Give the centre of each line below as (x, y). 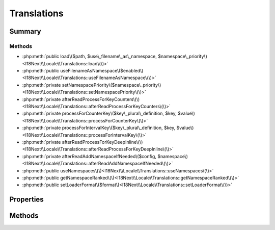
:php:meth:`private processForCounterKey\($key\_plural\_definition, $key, (99, 113)
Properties (26, 200)
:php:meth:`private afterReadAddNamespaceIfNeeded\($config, (89, 156)
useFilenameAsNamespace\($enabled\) (102, 71)
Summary (25, 31)
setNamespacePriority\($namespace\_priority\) (112, 85)
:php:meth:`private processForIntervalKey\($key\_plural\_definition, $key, (99, 128)
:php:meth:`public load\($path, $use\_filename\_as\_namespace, (90, 57)
